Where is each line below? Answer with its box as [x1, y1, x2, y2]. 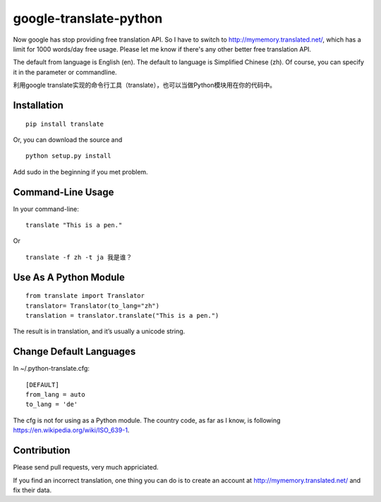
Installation [13, 99, 64, 111]
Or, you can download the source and [13, 135, 123, 144]
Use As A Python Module [13, 271, 125, 283]
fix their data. [13, 486, 52, 494]
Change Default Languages [13, 346, 136, 358]
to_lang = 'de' [25, 400, 78, 409]
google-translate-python [13, 11, 163, 26]
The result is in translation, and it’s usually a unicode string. [13, 327, 186, 335]
